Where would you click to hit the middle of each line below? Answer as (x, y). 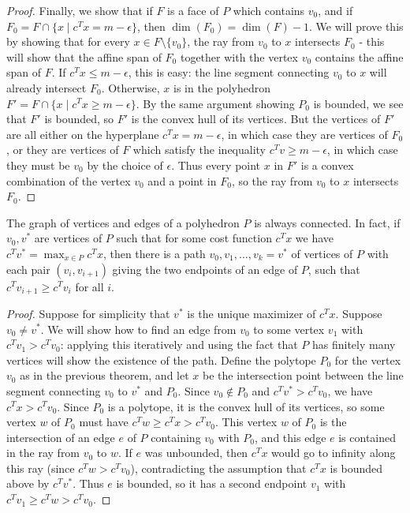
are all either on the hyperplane (83, 134)
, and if (335, 10)
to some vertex (289, 329)
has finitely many (354, 344)
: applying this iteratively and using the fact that (179, 344)
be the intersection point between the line (303, 375)
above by (28, 483)
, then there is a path (154, 253)
